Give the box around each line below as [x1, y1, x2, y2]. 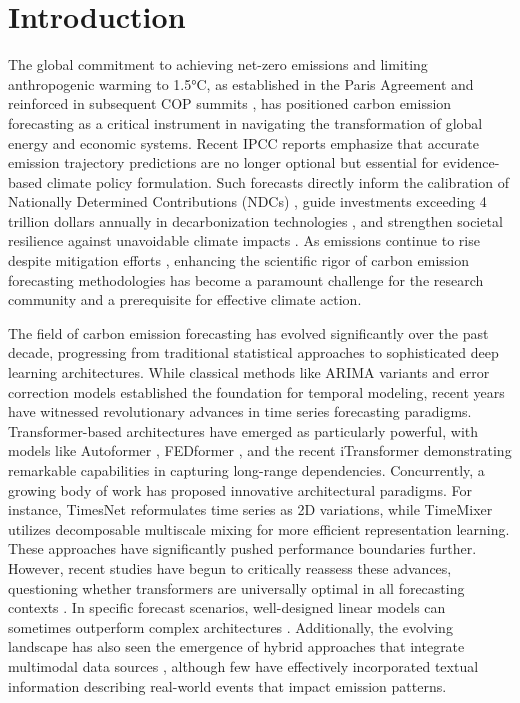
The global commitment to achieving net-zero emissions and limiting [8, 54, 428, 75]
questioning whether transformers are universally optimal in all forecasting [8, 577, 465, 598]
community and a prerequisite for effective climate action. [8, 289, 362, 310]
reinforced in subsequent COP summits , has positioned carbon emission [8, 93, 452, 114]
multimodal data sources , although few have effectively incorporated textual [8, 655, 479, 676]
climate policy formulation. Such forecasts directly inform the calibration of [46, 171, 509, 192]
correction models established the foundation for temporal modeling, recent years [8, 381, 505, 402]
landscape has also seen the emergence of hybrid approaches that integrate [8, 636, 465, 657]
